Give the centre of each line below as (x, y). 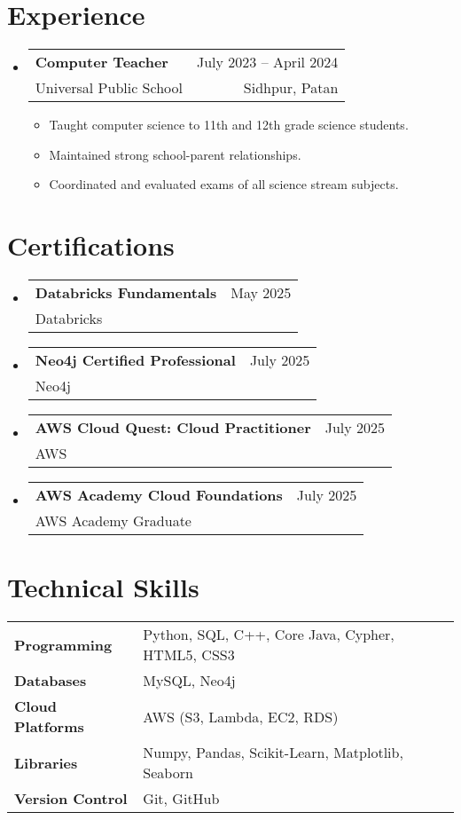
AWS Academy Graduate (113, 521)
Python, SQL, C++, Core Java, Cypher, (269, 635)
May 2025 (261, 293)
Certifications (91, 245)
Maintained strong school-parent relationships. (175, 154)
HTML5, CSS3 (189, 655)
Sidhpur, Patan (291, 88)
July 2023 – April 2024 (267, 62)
